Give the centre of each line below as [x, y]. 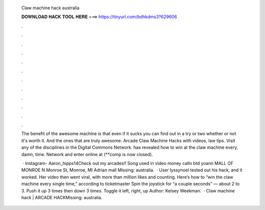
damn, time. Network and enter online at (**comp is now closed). [87, 154]
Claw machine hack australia [50, 8]
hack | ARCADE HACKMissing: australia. [62, 197]
